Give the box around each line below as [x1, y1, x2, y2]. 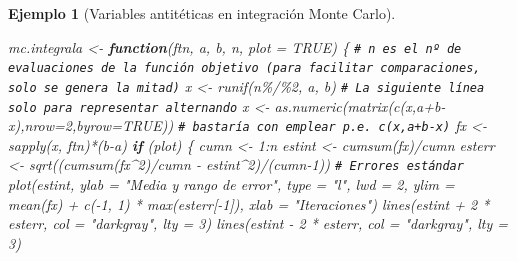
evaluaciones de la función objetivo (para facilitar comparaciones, [8, 61, 481, 76]
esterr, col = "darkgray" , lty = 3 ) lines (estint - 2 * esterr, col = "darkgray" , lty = [8, 213, 509, 234]
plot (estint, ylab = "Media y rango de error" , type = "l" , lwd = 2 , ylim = [8, 174, 455, 195]
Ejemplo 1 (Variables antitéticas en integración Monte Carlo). [8, 3, 396, 23]
